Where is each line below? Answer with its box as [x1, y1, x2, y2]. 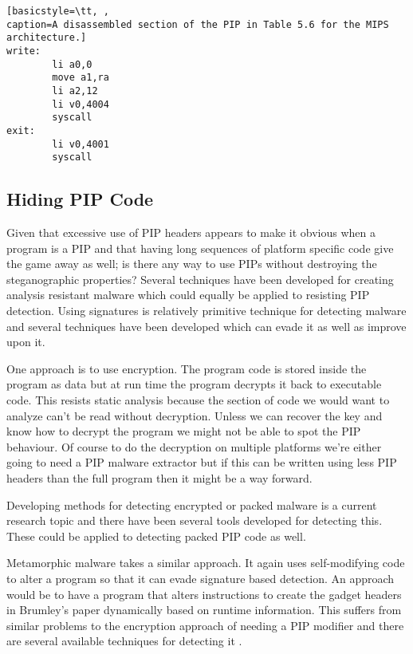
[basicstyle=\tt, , [6, 6, 109, 17]
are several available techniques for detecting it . [6, 632, 242, 649]
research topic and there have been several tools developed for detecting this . [6, 512, 383, 529]
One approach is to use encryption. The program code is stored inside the [6, 360, 367, 376]
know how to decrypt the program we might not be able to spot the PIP [6, 423, 361, 439]
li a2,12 [52, 85, 98, 97]
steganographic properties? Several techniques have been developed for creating [6, 270, 394, 287]
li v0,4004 [52, 98, 109, 110]
